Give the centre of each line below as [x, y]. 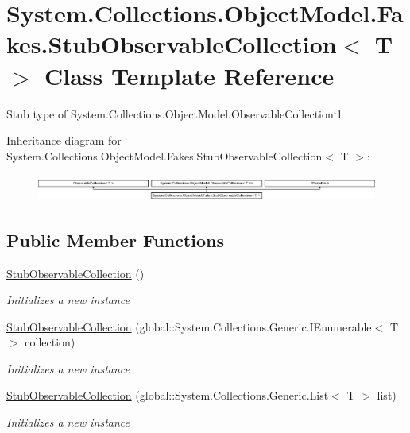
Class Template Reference [190, 75]
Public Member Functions [115, 240]
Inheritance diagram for [64, 140]
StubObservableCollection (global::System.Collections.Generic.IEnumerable [189, 326]
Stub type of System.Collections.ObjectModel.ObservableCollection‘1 [174, 113]
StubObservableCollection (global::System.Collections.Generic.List [168, 395]
